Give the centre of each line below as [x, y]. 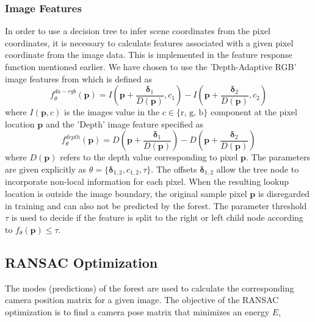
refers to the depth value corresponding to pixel [149, 157]
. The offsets [174, 169]
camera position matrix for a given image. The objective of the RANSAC [142, 300]
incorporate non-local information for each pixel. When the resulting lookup [147, 181]
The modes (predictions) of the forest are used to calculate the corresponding [150, 288]
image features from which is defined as [79, 78]
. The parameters [278, 157]
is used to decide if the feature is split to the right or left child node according [157, 217]
